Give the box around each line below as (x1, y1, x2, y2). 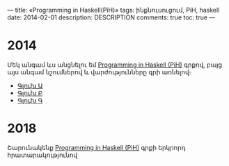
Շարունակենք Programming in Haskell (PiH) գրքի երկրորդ (7, 143, 186, 151)
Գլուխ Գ (17, 96, 43, 104)
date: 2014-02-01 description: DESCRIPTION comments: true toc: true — (7, 13, 216, 22)
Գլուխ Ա (17, 81, 43, 90)
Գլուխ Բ (17, 88, 43, 97)
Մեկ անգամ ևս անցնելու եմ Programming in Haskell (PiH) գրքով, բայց (7, 60, 223, 69)
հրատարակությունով (7, 151, 78, 159)
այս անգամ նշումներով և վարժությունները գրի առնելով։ (7, 67, 191, 76)
